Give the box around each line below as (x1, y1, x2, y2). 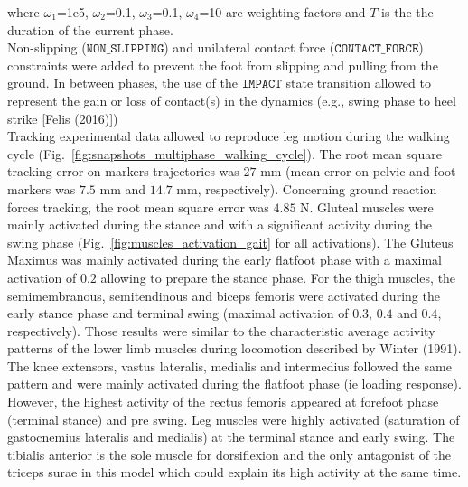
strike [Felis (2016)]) (7, 108, 118, 127)
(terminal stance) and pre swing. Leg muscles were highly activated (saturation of (7, 409, 460, 428)
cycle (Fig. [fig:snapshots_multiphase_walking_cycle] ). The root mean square (7, 144, 442, 163)
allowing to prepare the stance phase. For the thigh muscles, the (100, 267, 456, 286)
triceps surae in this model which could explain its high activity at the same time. (7, 463, 462, 482)
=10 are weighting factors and (199, 3, 366, 21)
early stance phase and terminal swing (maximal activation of (7, 304, 349, 323)
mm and (99, 179, 146, 198)
